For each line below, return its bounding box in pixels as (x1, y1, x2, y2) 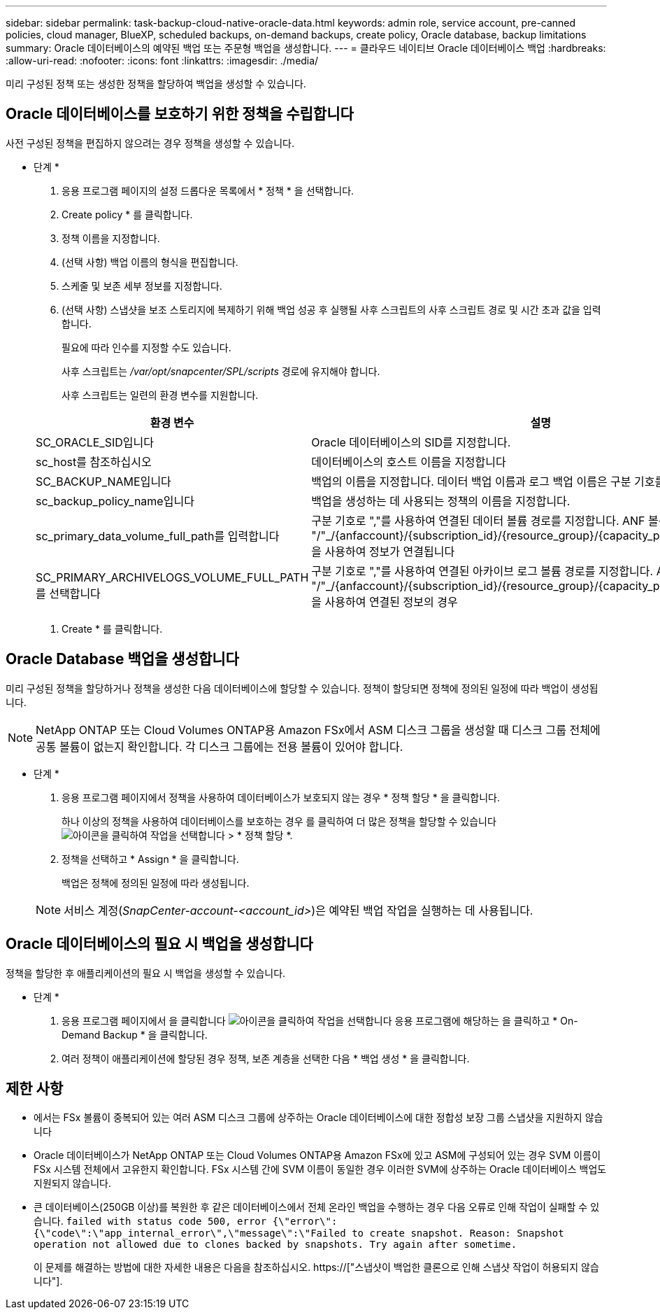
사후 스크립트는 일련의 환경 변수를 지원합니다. (62, 388, 259, 401)
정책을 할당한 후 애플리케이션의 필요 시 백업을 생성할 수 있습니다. (6, 966, 286, 979)
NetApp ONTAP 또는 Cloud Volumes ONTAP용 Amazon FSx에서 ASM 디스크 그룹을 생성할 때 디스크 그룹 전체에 (36, 722, 601, 737)
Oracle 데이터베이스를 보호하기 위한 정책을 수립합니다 (6, 105, 354, 123)
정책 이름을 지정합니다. (62, 232, 160, 244)
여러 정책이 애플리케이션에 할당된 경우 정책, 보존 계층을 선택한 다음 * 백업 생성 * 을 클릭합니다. (62, 1052, 470, 1064)
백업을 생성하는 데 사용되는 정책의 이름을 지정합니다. (311, 493, 571, 508)
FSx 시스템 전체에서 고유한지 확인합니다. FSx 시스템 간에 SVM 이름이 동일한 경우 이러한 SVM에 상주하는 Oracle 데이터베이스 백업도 (34, 1163, 607, 1176)
